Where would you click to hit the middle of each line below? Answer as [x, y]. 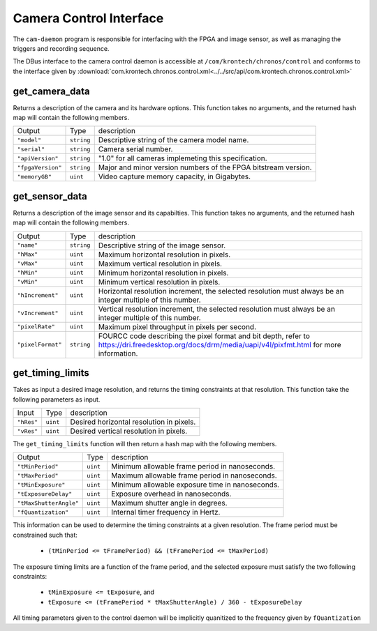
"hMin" [28, 273]
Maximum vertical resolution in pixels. [160, 264]
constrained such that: [45, 535]
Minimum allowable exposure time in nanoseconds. [195, 485]
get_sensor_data [50, 196]
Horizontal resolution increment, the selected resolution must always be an [221, 291]
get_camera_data [51, 91]
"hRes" [28, 422]
